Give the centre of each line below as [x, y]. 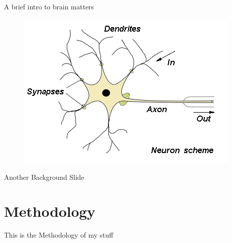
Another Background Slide [44, 177]
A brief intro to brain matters [49, 6]
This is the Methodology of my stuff [59, 234]
